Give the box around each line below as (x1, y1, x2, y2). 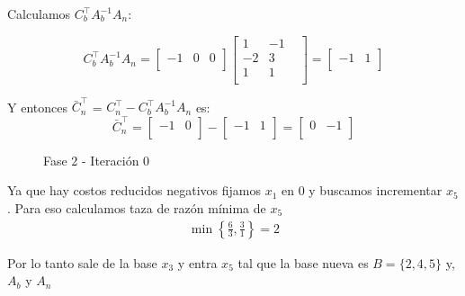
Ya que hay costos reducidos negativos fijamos (7, 181, 261, 200)
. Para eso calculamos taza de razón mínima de (7, 198, 266, 217)
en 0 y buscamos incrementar (281, 181, 443, 200)
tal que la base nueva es (237, 253, 369, 272)
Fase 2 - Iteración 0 (43, 150, 150, 169)
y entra (177, 253, 218, 272)
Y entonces (7, 97, 67, 116)
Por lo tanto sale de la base (7, 253, 157, 272)
